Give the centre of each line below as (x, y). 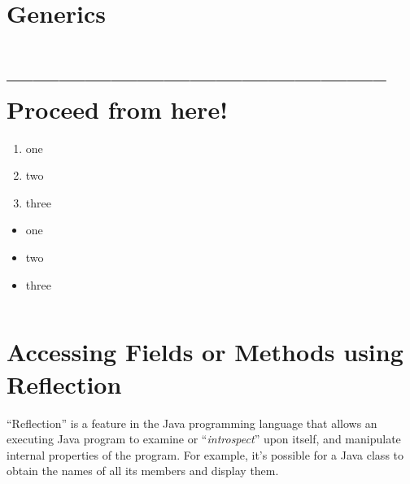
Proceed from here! (117, 109)
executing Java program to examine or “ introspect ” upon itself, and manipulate (204, 439)
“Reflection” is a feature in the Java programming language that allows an (192, 423)
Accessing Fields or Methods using (205, 352)
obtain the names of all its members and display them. (143, 471)
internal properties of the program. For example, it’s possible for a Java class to (205, 454)
